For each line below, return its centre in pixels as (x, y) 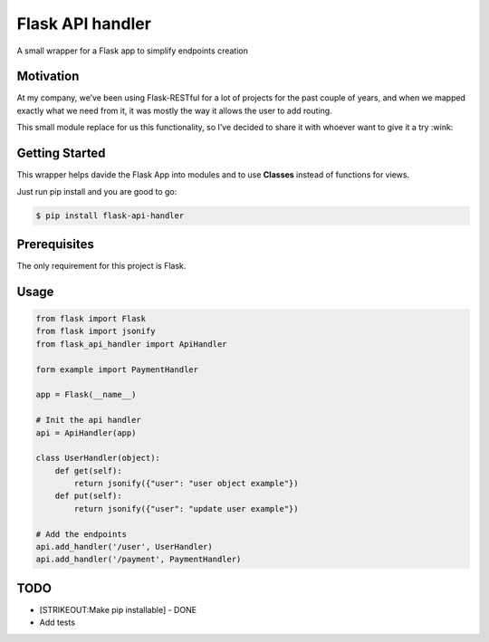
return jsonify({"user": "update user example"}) (186, 508)
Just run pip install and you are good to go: (97, 191)
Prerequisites (55, 244)
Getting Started (61, 153)
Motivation (48, 77)
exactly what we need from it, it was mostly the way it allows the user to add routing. (174, 110)
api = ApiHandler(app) (86, 433)
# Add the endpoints (81, 534)
